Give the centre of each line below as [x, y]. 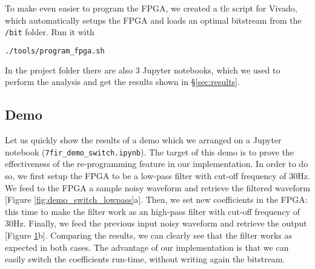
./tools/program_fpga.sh [55, 51]
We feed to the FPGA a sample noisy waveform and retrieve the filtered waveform [158, 187]
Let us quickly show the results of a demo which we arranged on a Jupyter [143, 140]
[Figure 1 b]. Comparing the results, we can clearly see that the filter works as [149, 235]
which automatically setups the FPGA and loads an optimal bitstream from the [153, 20]
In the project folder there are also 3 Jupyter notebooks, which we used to [143, 70]
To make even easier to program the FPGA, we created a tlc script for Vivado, [151, 8]
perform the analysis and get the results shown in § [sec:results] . [122, 82]
